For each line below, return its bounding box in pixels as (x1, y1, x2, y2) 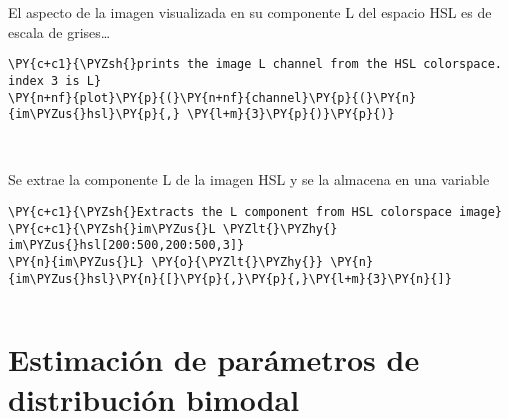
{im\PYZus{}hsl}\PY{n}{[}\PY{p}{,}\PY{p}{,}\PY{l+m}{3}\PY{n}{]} (8, 271, 452, 286)
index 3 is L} (8, 73, 102, 88)
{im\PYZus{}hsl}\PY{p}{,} (8, 107, 180, 122)
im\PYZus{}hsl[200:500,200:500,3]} (8, 238, 245, 253)
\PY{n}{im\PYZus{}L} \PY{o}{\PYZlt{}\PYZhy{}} (8, 254, 323, 269)
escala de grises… (8, 21, 111, 42)
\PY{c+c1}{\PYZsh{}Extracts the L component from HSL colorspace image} (8, 205, 502, 219)
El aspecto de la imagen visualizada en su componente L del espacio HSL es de (8, 2, 492, 22)
